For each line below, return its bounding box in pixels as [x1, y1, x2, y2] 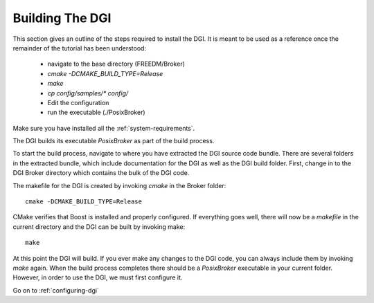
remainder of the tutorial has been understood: [12, 44, 147, 52]
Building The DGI [12, 10, 112, 26]
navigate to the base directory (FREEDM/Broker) [47, 59, 185, 68]
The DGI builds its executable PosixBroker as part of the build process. [12, 137, 215, 145]
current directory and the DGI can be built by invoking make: [12, 222, 186, 231]
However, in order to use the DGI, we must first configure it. [12, 273, 183, 282]
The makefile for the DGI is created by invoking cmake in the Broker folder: [12, 181, 226, 190]
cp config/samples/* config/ [47, 89, 129, 97]
